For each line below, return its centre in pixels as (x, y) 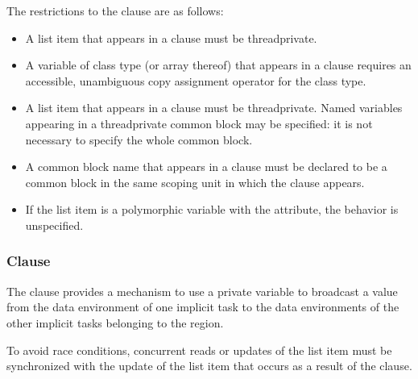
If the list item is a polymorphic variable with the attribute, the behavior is (212, 209)
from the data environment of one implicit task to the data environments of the (203, 307)
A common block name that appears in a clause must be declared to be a (206, 167)
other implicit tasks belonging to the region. (115, 322)
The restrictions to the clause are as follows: (115, 10)
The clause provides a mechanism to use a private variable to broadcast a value (202, 291)
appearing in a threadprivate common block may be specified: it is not (199, 123)
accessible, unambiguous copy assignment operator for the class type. (196, 80)
